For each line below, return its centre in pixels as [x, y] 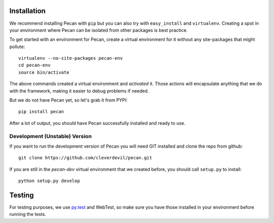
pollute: [17, 47]
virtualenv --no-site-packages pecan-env [71, 58]
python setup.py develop [49, 181]
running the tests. [28, 214]
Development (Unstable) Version [50, 136]
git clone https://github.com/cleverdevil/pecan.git [85, 158]
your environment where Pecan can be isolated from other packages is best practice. [98, 30]
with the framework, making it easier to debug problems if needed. [79, 91]
